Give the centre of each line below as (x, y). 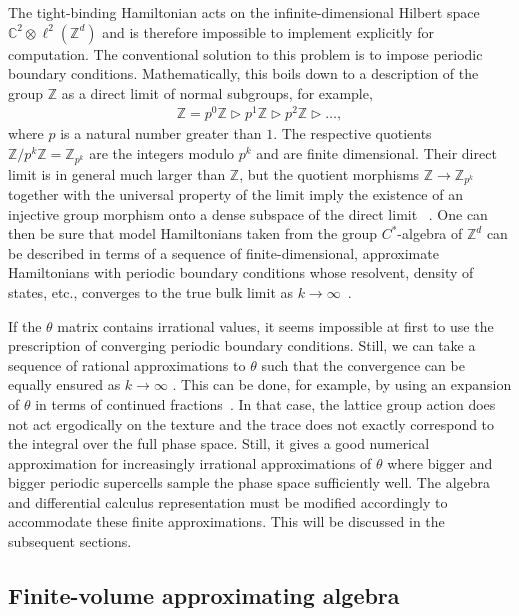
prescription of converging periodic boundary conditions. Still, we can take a (242, 345)
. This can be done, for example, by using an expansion (342, 384)
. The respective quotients (352, 133)
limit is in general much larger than (117, 173)
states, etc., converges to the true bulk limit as (151, 291)
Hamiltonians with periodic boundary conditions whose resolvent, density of (241, 272)
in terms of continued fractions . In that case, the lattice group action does (265, 403)
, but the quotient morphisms (329, 173)
